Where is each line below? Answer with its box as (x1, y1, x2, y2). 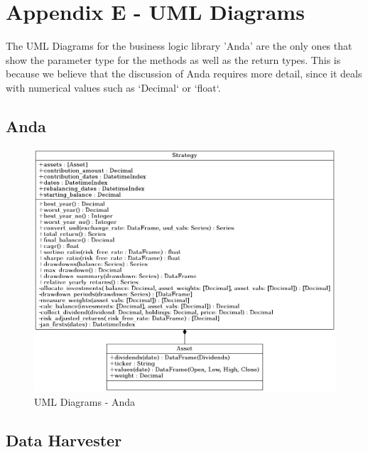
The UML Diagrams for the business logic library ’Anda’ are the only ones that (6, 38, 352, 53)
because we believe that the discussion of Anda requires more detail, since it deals (6, 66, 362, 81)
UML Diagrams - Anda (34, 394, 136, 409)
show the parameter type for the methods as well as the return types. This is (6, 52, 341, 67)
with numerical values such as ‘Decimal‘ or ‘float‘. (6, 80, 221, 95)
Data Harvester (6, 429, 122, 451)
